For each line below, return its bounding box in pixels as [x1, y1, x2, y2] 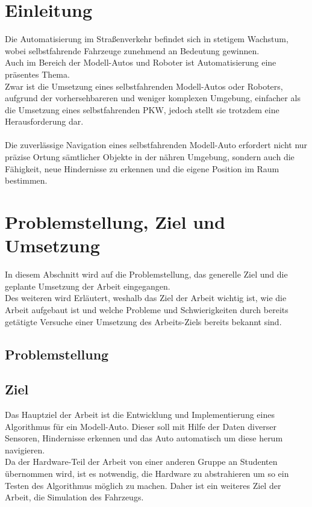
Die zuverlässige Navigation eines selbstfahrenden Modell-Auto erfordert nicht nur [5, 138, 308, 151]
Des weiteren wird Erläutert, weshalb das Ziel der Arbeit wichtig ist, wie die [5, 291, 287, 304]
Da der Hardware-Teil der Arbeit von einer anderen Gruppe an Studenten [5, 455, 278, 468]
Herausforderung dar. [5, 115, 84, 128]
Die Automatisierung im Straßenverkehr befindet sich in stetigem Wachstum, [5, 33, 289, 45]
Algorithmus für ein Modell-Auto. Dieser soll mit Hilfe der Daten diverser [5, 420, 276, 432]
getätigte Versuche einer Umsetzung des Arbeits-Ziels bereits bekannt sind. [5, 315, 282, 328]
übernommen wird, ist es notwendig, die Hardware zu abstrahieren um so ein [5, 467, 289, 480]
